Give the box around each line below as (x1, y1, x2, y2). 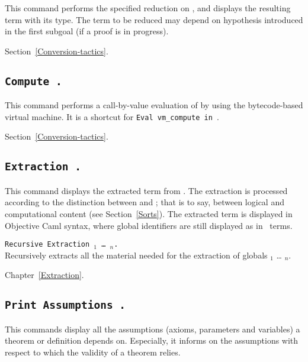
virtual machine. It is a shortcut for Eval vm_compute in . (5, 110, 219, 122)
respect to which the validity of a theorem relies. (5, 345, 181, 358)
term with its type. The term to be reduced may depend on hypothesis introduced (5, 13, 303, 25)
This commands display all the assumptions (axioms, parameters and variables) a (5, 322, 300, 335)
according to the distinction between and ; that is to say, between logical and (5, 196, 284, 208)
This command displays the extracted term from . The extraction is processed (5, 184, 288, 196)
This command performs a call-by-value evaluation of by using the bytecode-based (5, 99, 303, 111)
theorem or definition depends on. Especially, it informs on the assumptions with (5, 334, 299, 347)
